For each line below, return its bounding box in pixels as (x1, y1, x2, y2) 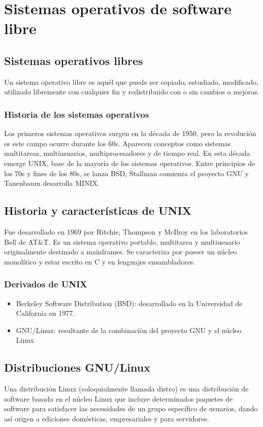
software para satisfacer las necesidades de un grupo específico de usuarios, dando (4, 403, 258, 414)
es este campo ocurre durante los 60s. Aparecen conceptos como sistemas (4, 138, 231, 148)
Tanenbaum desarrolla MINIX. (4, 178, 100, 188)
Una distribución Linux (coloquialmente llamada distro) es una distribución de (4, 383, 249, 394)
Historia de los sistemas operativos (4, 108, 149, 120)
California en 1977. (16, 308, 75, 318)
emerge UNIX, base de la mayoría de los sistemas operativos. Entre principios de (4, 157, 255, 168)
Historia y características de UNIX (4, 203, 191, 218)
